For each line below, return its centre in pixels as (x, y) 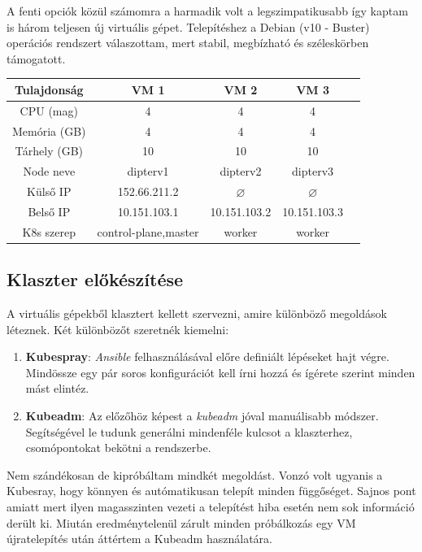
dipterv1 (148, 171)
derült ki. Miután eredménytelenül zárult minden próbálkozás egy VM (181, 522)
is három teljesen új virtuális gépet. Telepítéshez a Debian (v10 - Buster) (188, 26)
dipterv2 (241, 171)
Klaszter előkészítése (95, 279)
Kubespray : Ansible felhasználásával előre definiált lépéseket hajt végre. (207, 356)
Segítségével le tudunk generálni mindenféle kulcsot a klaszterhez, (189, 431)
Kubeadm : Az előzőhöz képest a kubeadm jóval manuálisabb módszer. (202, 416)
